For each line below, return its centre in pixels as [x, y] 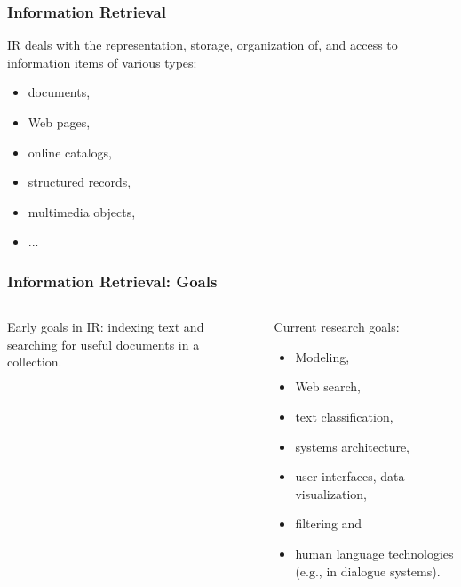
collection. [35, 362]
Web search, [328, 386]
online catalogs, [70, 152]
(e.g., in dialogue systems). [368, 571]
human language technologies [374, 553]
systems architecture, [353, 446]
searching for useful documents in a [103, 344]
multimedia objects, [82, 211]
